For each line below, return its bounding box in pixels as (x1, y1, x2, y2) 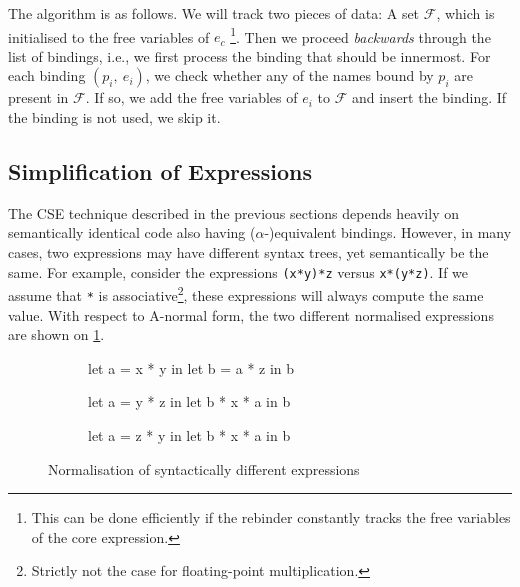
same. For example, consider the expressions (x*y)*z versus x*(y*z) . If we (8, 261, 469, 282)
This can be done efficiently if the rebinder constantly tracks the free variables (31, 507, 511, 528)
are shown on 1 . (8, 324, 105, 345)
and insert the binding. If (351, 87, 507, 108)
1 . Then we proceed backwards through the (230, 23, 491, 47)
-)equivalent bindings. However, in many (264, 222, 512, 243)
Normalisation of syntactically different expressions (48, 458, 360, 479)
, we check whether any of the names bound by (145, 65, 434, 86)
